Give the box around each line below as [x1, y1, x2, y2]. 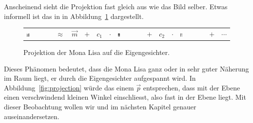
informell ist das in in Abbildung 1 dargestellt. [4, 11, 144, 21]
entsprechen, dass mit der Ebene [143, 82, 240, 92]
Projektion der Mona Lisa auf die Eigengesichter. [23, 47, 170, 57]
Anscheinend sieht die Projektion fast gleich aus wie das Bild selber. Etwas [4, 1, 228, 11]
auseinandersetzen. [4, 111, 59, 121]
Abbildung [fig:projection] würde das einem [4, 82, 134, 92]
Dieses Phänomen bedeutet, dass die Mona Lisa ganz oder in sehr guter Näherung [4, 63, 249, 73]
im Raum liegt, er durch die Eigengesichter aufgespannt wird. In [4, 73, 196, 83]
